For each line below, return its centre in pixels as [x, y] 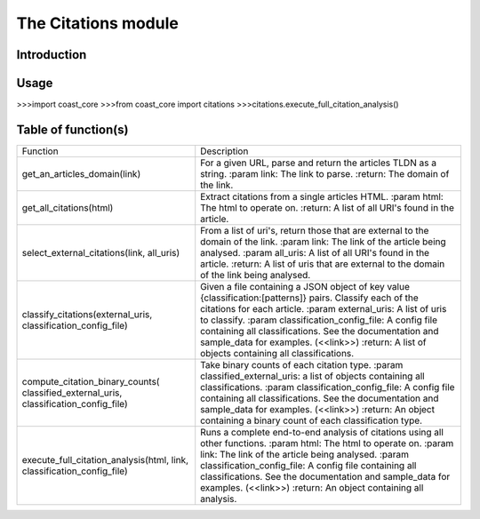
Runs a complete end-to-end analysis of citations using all [322, 432]
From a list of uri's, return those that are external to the [315, 230]
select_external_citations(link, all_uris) [101, 252]
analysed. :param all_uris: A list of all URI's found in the [315, 252]
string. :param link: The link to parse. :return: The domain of [325, 173]
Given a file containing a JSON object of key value [305, 286]
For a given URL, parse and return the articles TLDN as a [319, 163]
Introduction [52, 55]
